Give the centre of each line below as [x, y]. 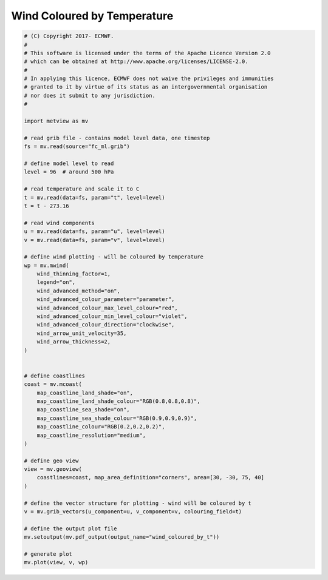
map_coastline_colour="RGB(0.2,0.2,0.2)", [101, 427]
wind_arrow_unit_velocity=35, [82, 333]
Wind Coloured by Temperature [92, 16]
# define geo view [51, 460]
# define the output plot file [71, 528]
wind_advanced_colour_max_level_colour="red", [108, 308]
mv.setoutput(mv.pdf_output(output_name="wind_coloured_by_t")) [122, 537]
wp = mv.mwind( [46, 265]
